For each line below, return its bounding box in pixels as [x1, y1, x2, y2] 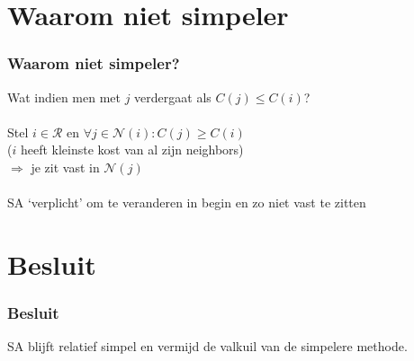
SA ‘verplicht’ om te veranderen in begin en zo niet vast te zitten [7, 193, 366, 212]
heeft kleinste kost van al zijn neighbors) [20, 140, 244, 159]
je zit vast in [31, 157, 100, 176]
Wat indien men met [7, 87, 121, 106]
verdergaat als [134, 87, 211, 106]
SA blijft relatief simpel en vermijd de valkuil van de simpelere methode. [7, 337, 408, 356]
